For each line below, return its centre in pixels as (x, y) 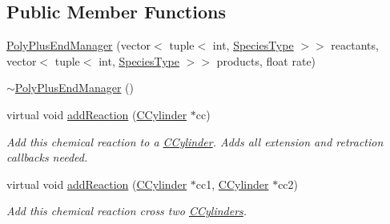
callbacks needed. (47, 157)
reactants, (355, 45)
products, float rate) (266, 60)
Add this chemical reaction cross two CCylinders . (127, 211)
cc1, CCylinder (232, 184)
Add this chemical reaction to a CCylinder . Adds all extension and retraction (195, 141)
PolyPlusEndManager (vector (79, 45)
